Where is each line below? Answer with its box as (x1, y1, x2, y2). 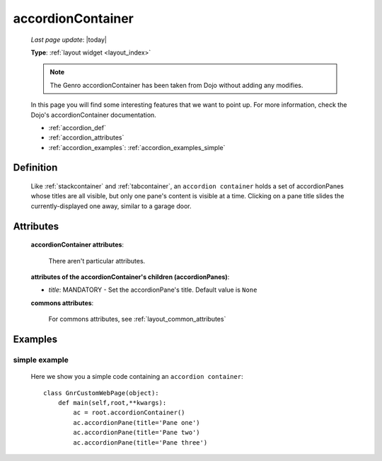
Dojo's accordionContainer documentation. (30, 110, 157, 119)
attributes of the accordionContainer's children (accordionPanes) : (30, 273, 230, 281)
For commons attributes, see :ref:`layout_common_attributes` (48, 315, 226, 324)
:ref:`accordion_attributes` (48, 133, 125, 142)
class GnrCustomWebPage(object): (43, 389, 159, 397)
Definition (13, 161, 58, 173)
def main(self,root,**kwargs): (57, 399, 167, 406)
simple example (13, 355, 69, 365)
